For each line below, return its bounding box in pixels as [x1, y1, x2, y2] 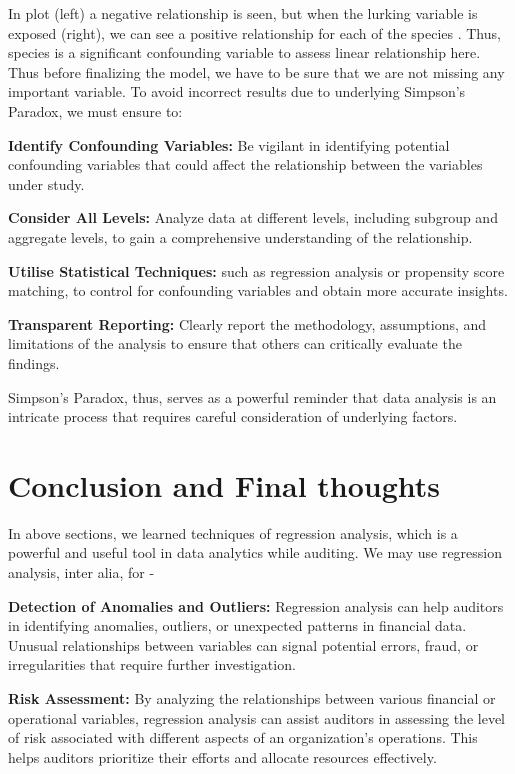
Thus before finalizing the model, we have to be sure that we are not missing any [8, 61, 505, 82]
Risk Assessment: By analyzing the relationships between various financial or [8, 687, 496, 708]
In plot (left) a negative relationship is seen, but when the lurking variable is [8, 3, 478, 23]
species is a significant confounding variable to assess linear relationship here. [8, 42, 481, 63]
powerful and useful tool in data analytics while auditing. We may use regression [8, 542, 503, 563]
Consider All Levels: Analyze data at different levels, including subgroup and [8, 207, 498, 228]
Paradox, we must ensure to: [8, 100, 183, 121]
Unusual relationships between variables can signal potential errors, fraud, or [8, 634, 479, 655]
